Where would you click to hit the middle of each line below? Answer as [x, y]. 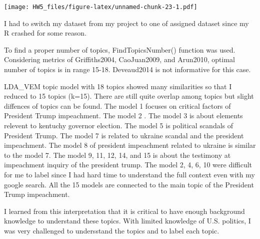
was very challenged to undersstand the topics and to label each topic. [112, 230]
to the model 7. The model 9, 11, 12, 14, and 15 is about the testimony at [117, 155]
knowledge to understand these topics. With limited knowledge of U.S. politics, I [127, 221]
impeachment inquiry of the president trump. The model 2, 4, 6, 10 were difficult [128, 165]
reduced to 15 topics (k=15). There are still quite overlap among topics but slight [129, 96]
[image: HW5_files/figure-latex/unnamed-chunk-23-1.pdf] [101, 7]
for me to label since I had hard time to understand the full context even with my [129, 174]
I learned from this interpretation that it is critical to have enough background [124, 211]
